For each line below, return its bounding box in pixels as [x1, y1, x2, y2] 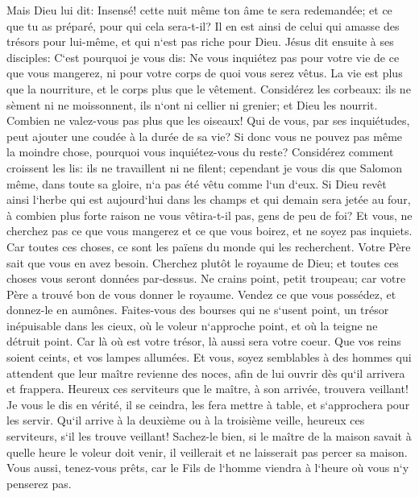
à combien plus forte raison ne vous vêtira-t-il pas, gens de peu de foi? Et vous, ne [6, 206, 413, 223]
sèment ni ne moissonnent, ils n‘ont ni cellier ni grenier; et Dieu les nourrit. [6, 96, 378, 113]
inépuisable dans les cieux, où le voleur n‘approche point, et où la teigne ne [6, 317, 378, 333]
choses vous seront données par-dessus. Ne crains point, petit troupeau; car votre [6, 270, 406, 287]
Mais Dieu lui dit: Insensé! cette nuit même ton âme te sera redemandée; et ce [6, 2, 392, 18]
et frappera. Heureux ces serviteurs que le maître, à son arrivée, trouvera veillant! [6, 380, 409, 397]
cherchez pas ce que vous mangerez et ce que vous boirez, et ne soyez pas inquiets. [6, 222, 413, 239]
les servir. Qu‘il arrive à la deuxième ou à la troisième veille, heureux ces [6, 412, 365, 429]
